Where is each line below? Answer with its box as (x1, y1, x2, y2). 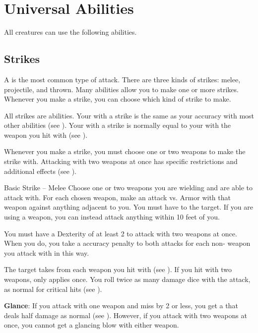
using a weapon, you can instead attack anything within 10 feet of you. (4, 212, 220, 222)
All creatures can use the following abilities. (4, 27, 137, 37)
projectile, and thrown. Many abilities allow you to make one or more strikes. (4, 84, 239, 94)
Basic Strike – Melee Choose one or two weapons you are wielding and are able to (4, 182, 253, 193)
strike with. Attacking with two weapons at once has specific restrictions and (4, 156, 238, 166)
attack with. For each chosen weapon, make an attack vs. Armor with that (4, 192, 231, 202)
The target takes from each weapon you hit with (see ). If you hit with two (4, 264, 232, 275)
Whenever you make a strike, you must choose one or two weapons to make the (4, 146, 246, 157)
